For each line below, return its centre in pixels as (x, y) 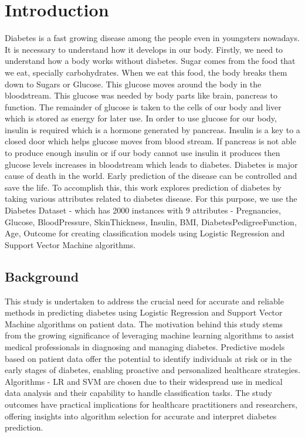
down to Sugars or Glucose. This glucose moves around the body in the (133, 84)
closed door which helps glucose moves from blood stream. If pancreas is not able (150, 141)
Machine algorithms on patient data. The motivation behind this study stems (144, 323)
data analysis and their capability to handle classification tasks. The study (138, 393)
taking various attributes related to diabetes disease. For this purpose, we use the (151, 199)
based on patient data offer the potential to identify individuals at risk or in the (148, 358)
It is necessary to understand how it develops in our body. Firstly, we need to (144, 49)
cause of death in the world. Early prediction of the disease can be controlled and (151, 176)
